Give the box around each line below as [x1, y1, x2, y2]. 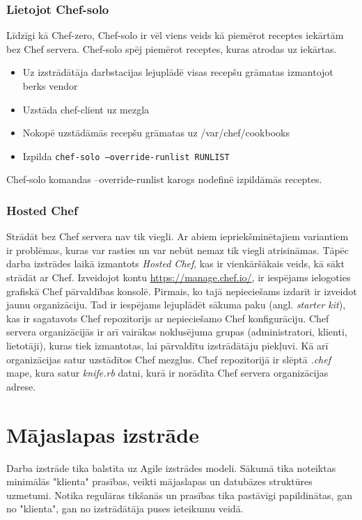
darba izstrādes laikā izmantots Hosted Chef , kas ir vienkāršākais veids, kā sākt [6, 256, 345, 271]
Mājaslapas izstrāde [6, 420, 199, 448]
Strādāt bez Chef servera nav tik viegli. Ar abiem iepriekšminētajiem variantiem [6, 229, 349, 244]
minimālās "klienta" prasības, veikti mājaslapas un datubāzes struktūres [6, 474, 313, 489]
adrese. [6, 379, 36, 393]
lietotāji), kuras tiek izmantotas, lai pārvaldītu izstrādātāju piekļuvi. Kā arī [6, 338, 329, 352]
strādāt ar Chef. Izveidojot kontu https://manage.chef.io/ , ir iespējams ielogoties [6, 270, 351, 285]
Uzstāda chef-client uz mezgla [22, 102, 150, 116]
